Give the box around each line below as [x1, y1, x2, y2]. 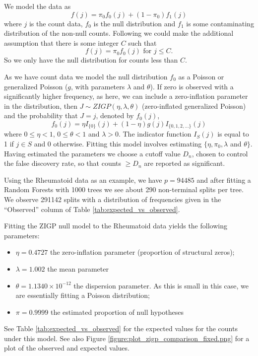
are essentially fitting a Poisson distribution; [15, 290, 150, 300]
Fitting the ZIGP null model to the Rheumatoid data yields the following [4, 220, 227, 231]
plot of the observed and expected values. [4, 343, 129, 353]
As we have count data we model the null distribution [4, 71, 168, 81]
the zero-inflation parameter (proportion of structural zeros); [50, 247, 235, 257]
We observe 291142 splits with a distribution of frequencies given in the [4, 194, 221, 204]
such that [128, 37, 157, 48]
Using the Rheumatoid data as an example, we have [4, 174, 162, 185]
